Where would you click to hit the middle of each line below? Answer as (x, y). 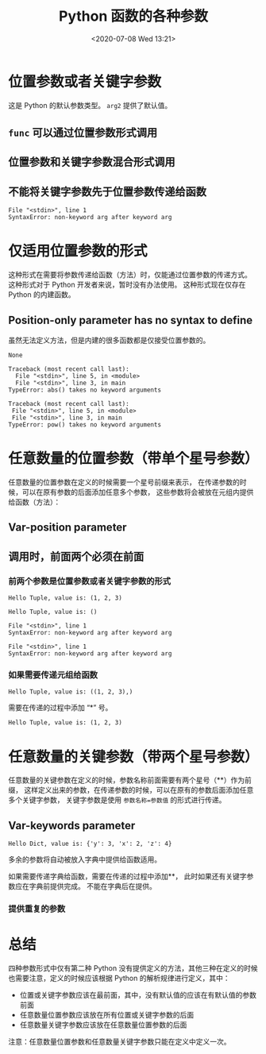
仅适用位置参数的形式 (78, 251)
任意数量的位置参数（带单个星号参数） (134, 459)
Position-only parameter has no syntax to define (131, 320)
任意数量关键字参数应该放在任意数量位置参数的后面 (103, 1025)
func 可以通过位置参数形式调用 (83, 133)
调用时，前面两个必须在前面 (76, 556)
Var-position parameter (67, 528)
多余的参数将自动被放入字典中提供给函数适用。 (85, 859)
